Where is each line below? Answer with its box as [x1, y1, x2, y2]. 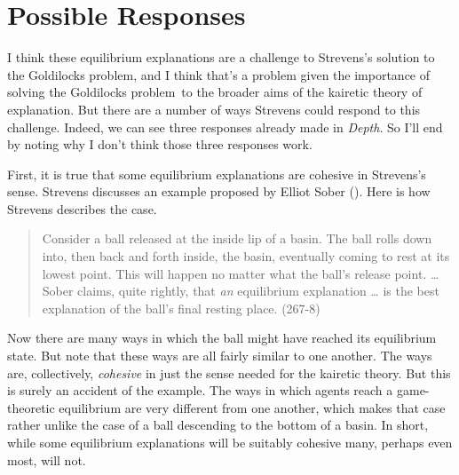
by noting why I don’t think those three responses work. [7, 135, 313, 154]
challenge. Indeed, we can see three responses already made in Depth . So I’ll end [7, 117, 443, 136]
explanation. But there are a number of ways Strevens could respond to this [7, 99, 421, 118]
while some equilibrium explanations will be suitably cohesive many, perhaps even [7, 433, 453, 451]
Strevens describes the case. [7, 199, 157, 218]
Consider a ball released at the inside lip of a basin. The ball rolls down [42, 229, 432, 248]
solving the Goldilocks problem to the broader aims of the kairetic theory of [7, 83, 423, 101]
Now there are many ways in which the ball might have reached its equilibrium [7, 329, 437, 347]
